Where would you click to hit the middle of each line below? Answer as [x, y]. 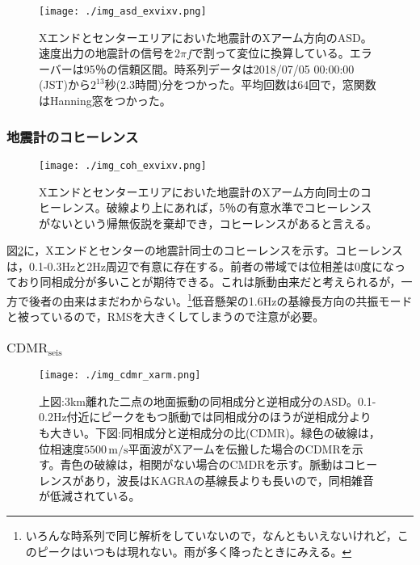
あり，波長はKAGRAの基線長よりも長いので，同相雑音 [229, 480]
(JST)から [65, 84]
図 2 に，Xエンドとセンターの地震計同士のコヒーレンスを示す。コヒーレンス [205, 250]
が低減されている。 [90, 496]
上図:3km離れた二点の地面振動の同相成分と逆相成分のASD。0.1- [208, 401]
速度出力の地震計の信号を [107, 53]
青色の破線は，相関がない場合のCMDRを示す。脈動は [202, 464]
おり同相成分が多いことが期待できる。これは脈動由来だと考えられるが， [209, 282]
